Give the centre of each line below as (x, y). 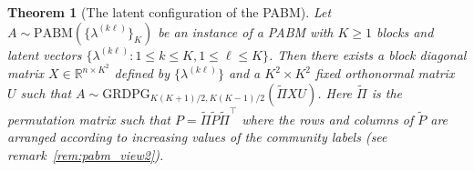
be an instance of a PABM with (246, 31)
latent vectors (45, 54)
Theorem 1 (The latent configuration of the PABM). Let (170, 12)
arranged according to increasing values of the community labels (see (197, 137)
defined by (142, 73)
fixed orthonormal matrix (385, 73)
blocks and (405, 31)
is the (386, 92)
